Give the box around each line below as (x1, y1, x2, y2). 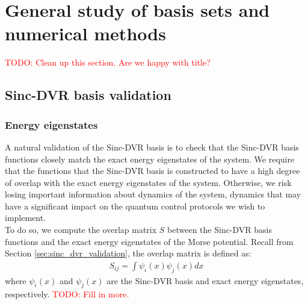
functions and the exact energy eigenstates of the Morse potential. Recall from (5, 235, 294, 247)
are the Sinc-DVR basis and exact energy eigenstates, (106, 274, 304, 287)
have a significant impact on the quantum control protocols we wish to (5, 199, 265, 212)
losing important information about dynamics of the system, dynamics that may (5, 188, 301, 200)
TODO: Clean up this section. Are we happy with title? (5, 56, 211, 69)
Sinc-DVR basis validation (5, 85, 171, 104)
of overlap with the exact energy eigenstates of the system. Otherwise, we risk (5, 176, 292, 188)
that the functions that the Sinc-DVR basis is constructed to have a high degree (5, 164, 300, 177)
